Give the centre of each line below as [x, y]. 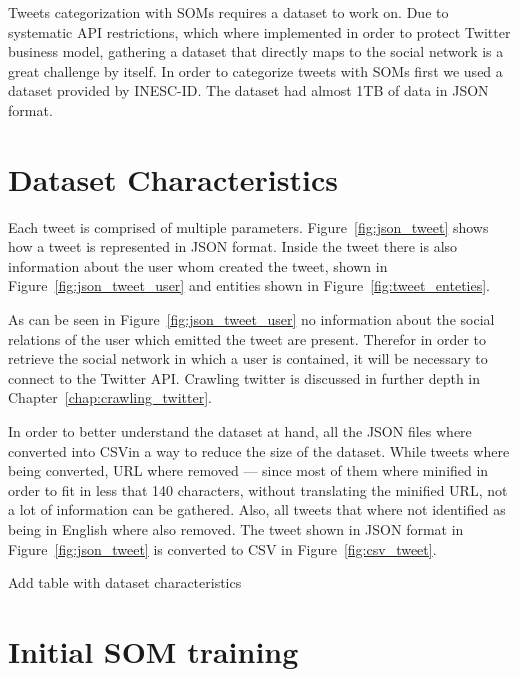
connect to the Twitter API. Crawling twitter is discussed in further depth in [244, 377]
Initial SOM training [153, 650]
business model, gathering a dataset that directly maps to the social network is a [256, 51]
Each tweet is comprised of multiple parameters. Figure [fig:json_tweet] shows [248, 226]
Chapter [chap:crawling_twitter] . [110, 397]
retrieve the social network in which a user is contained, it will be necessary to [248, 358]
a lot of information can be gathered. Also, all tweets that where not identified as [257, 509]
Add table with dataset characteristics [125, 582]
